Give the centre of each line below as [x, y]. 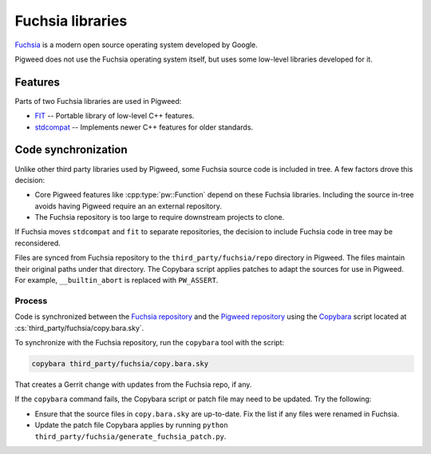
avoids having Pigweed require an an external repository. [129, 206]
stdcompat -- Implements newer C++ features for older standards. [144, 127]
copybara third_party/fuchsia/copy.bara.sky [120, 363]
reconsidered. [38, 243]
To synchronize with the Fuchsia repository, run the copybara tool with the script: [150, 342]
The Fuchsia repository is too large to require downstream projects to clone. [160, 217]
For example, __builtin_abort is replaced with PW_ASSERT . [117, 281]
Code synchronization [71, 150]
